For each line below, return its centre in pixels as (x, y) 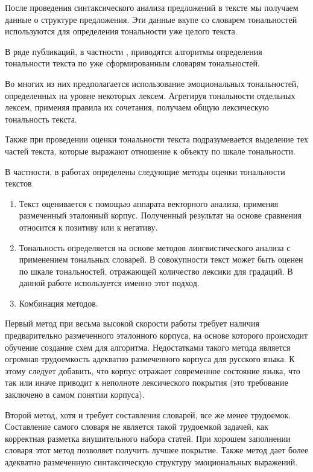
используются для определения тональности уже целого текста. (121, 31)
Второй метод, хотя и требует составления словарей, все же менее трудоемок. (148, 414)
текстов (18, 183)
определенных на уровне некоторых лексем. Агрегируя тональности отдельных (150, 95)
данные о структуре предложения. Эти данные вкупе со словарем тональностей (151, 19)
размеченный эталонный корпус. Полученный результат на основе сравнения (160, 215)
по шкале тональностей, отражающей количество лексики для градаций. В (156, 271)
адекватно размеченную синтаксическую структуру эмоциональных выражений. (151, 462)
